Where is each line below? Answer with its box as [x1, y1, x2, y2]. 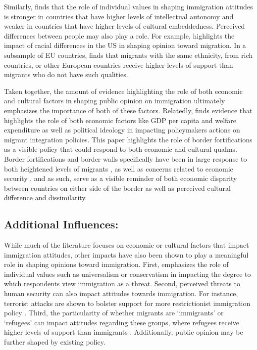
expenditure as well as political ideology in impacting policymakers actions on [4, 125, 240, 135]
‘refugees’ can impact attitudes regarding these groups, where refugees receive [4, 317, 240, 327]
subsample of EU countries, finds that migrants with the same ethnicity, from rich [4, 49, 253, 60]
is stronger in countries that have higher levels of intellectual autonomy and [4, 11, 234, 21]
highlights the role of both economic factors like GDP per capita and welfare [4, 115, 237, 125]
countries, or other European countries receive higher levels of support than [4, 59, 233, 70]
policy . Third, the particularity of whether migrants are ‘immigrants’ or [4, 307, 224, 318]
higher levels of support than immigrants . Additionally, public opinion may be [4, 327, 243, 337]
